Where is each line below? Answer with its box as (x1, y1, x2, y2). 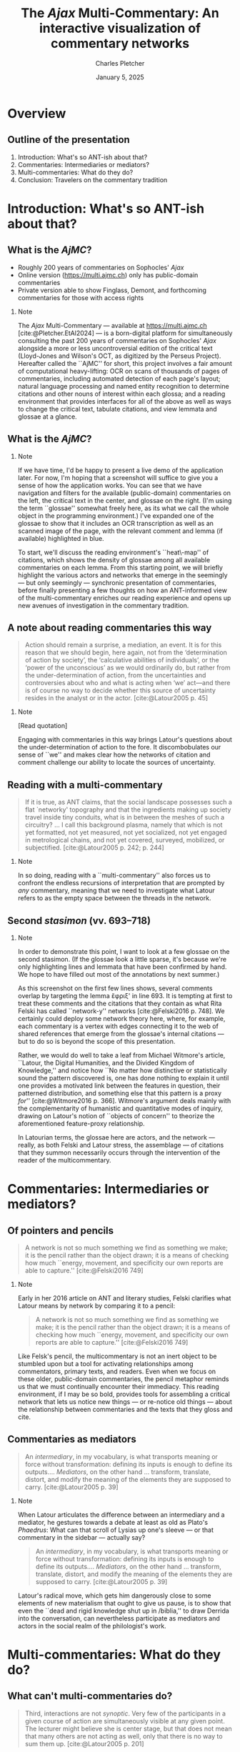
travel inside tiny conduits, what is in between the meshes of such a (24, 813, 225, 822)
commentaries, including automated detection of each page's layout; (17, 374, 221, 383)
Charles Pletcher (95, 59, 145, 67)
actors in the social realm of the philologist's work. (17, 1621, 166, 1630)
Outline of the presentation (7, 134, 130, 146)
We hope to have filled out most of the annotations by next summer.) (17, 970, 220, 978)
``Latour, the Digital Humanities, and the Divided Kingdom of (17, 1059, 195, 1067)
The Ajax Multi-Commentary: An (21, 5, 219, 21)
